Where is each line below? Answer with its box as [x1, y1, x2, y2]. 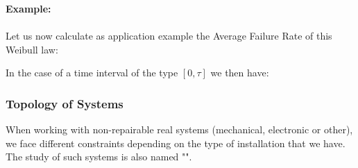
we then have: [210, 65, 269, 80]
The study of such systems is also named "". [6, 149, 192, 164]
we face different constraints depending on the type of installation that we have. [6, 135, 346, 150]
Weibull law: [6, 42, 58, 56]
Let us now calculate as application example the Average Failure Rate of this [6, 28, 332, 43]
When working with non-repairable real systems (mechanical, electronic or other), [6, 122, 353, 137]
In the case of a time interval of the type [6, 65, 178, 80]
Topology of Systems [6, 94, 123, 112]
